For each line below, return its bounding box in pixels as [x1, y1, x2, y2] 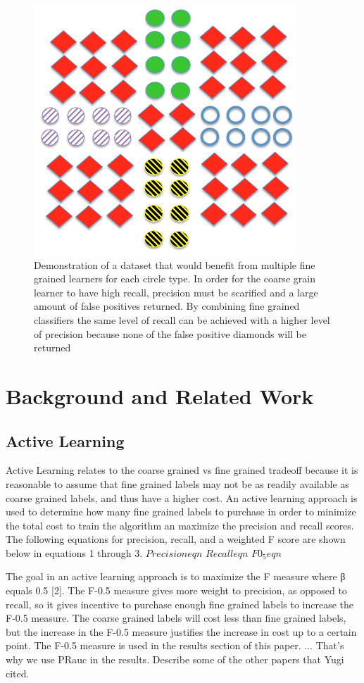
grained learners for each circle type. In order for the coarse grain [34, 271, 315, 286]
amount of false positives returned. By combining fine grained [34, 299, 300, 313]
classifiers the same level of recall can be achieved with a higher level [34, 312, 330, 327]
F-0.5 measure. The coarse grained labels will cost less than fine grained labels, [6, 610, 346, 625]
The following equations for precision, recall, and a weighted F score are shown [6, 532, 346, 546]
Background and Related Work [6, 381, 314, 410]
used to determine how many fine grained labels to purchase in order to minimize [6, 504, 356, 519]
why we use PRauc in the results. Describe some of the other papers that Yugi [6, 652, 344, 667]
